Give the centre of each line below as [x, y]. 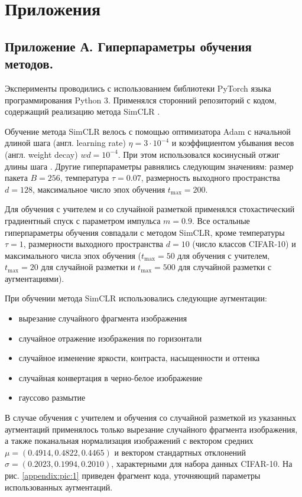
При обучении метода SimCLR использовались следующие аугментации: [136, 298]
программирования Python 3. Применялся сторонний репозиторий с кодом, [141, 100]
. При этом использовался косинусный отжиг [199, 154]
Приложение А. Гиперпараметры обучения [128, 46]
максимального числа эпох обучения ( [73, 255]
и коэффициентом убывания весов [233, 143]
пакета [16, 178]
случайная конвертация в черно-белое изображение [111, 377]
